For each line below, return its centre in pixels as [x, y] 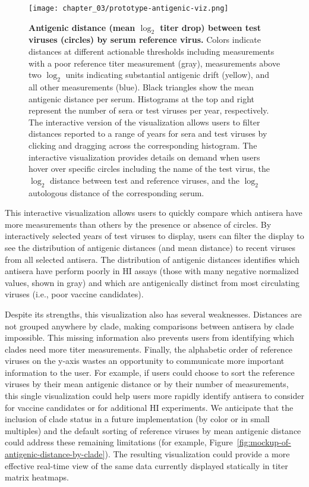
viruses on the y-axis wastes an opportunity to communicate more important [145, 361]
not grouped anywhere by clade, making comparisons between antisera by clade [149, 326]
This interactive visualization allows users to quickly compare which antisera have [154, 213]
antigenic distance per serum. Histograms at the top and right [142, 98]
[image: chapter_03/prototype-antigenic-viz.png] [129, 8]
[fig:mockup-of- [264, 442]
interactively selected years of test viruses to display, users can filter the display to [154, 236]
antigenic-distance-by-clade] [55, 454]
